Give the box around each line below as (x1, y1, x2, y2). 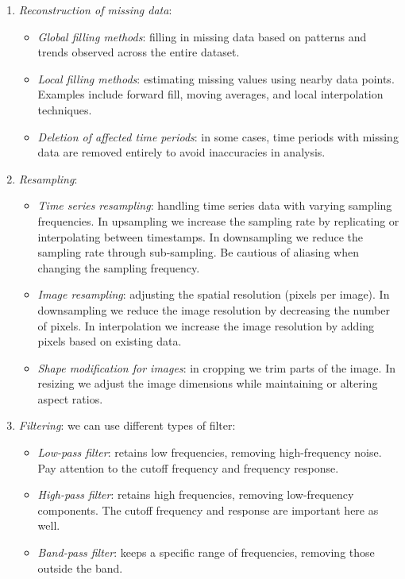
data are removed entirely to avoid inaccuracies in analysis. (37, 144, 326, 160)
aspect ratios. (37, 390, 103, 407)
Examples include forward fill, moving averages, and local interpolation (37, 86, 384, 102)
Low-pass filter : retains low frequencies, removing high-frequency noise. (37, 444, 382, 461)
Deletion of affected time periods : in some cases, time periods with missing (37, 128, 399, 145)
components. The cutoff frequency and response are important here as (37, 501, 379, 518)
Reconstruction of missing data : (18, 2, 172, 17)
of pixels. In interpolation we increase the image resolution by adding (37, 317, 375, 334)
